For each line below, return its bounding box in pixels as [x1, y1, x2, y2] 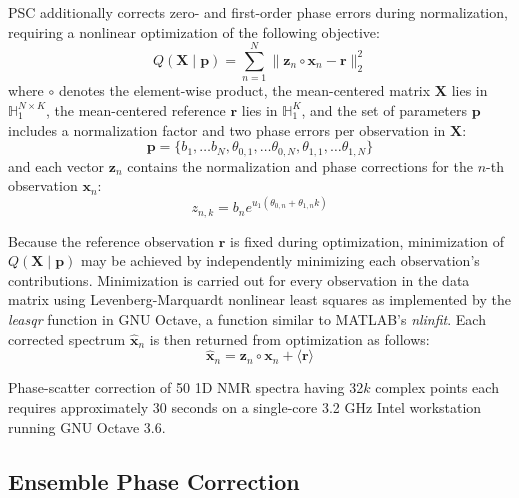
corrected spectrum [8, 328, 126, 349]
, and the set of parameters [301, 99, 467, 120]
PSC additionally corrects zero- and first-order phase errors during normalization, [8, 2, 508, 22]
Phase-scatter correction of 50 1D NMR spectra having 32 [8, 377, 364, 398]
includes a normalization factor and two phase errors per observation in [8, 119, 446, 140]
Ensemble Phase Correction [8, 465, 300, 496]
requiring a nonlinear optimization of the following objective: [8, 21, 380, 42]
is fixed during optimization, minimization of [230, 230, 505, 251]
